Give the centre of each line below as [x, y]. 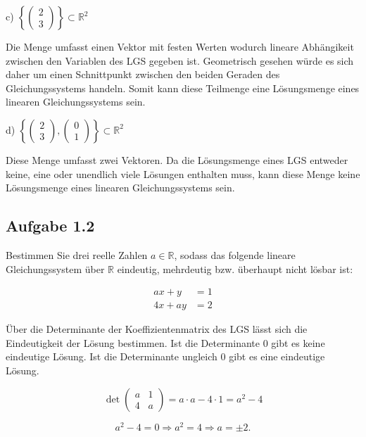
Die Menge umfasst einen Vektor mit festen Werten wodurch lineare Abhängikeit [180, 46]
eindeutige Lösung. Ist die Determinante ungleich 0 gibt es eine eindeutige [165, 356]
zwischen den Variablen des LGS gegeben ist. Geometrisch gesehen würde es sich [180, 60]
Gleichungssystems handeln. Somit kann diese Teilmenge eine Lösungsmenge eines [183, 88]
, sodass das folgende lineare [235, 254]
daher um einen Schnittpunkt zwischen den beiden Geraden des [143, 74]
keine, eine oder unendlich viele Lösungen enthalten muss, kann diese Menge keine [183, 173]
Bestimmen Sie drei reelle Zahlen [77, 254]
